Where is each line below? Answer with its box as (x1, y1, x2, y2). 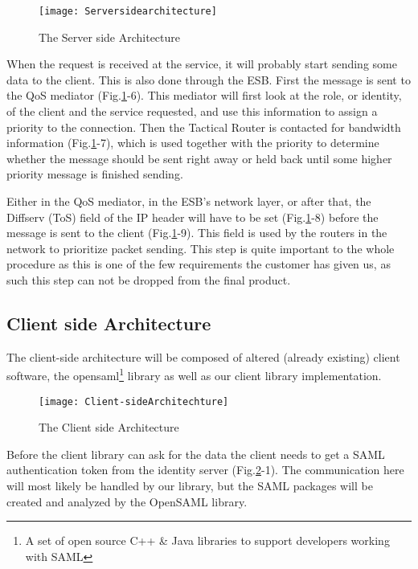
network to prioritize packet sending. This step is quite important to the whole (6, 239, 395, 256)
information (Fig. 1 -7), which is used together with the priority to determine (6, 134, 379, 151)
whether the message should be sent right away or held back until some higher (6, 149, 392, 166)
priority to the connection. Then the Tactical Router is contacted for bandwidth (6, 118, 401, 135)
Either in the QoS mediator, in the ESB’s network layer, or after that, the (6, 193, 371, 209)
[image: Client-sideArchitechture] (39, 395, 229, 407)
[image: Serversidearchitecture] (39, 6, 217, 17)
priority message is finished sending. (6, 166, 183, 182)
